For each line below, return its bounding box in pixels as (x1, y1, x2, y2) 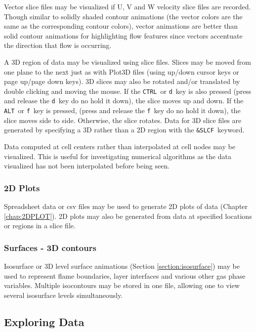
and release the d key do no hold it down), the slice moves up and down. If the (4, 95, 244, 106)
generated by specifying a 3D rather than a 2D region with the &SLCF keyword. (4, 124, 245, 135)
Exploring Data (4, 314, 85, 329)
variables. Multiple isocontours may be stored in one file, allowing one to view (4, 280, 240, 290)
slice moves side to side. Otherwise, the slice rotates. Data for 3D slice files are (4, 115, 242, 125)
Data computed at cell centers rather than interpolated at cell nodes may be (4, 141, 235, 151)
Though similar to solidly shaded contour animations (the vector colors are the (4, 11, 243, 21)
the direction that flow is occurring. (4, 40, 112, 50)
